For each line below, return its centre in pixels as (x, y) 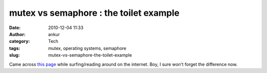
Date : (15, 28)
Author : (17, 34)
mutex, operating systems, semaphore (87, 48)
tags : (15, 48)
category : (20, 41)
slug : (14, 55)
